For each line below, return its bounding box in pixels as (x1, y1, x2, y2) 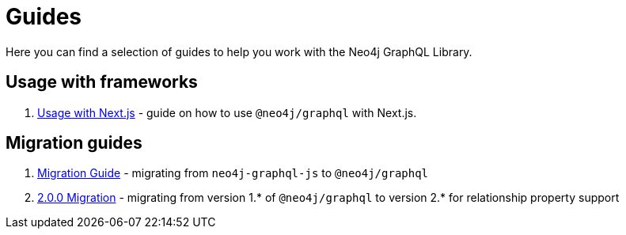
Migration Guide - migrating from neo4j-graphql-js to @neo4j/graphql (37, 166, 429, 180)
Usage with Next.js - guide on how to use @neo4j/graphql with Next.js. (37, 105, 417, 119)
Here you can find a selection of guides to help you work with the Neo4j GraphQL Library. (6, 44, 472, 59)
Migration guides (6, 133, 142, 154)
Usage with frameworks (6, 72, 198, 93)
